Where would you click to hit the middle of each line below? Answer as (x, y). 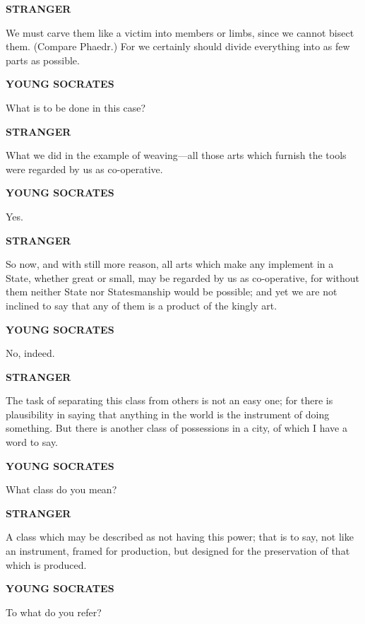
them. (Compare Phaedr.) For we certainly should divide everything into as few (178, 46)
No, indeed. (30, 353)
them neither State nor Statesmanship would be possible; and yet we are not (172, 292)
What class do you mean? (61, 489)
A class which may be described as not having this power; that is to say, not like (180, 537)
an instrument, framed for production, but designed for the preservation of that (178, 551)
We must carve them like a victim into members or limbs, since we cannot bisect (180, 32)
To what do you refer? (54, 612)
